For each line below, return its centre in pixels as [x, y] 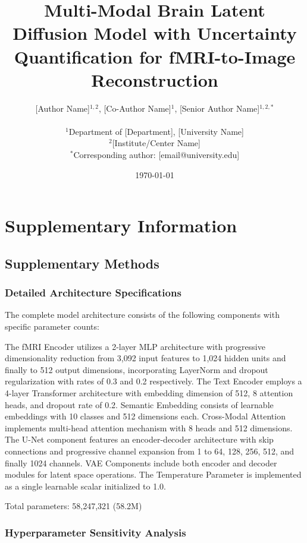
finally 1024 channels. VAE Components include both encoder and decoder [141, 463]
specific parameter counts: [52, 326]
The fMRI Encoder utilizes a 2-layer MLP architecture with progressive [135, 346]
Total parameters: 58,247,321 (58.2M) [73, 506]
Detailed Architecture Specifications [93, 293]
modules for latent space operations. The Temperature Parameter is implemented [153, 474]
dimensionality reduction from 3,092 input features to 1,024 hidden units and [145, 358]
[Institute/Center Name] [156, 143]
